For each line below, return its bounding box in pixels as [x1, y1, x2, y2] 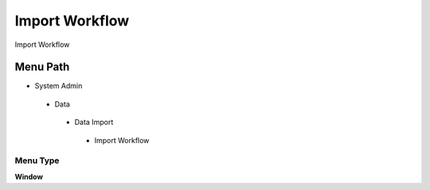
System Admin [34, 81, 83, 91]
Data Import [74, 118, 114, 127]
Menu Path [14, 60, 70, 74]
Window [14, 172, 44, 181]
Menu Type [14, 155, 60, 166]
